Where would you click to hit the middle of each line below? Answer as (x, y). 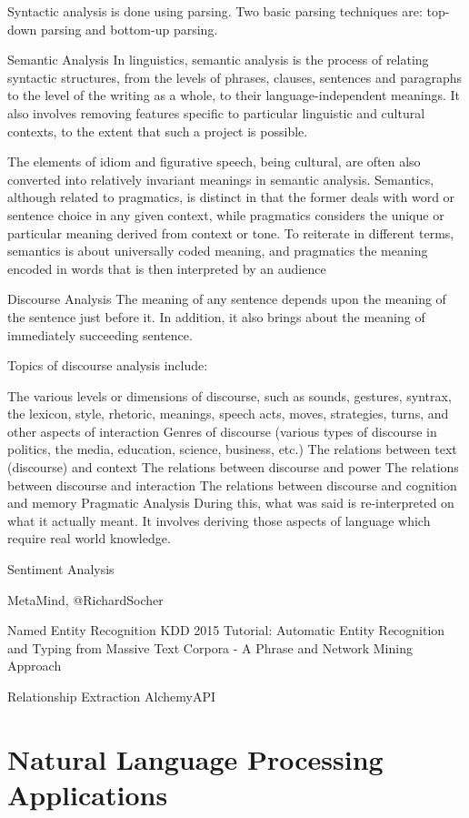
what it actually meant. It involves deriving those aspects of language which (219, 520)
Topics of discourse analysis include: (108, 365)
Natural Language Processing (195, 758)
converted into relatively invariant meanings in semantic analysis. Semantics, (221, 179)
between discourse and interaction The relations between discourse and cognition (232, 485)
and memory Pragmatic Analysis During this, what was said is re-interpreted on (231, 503)
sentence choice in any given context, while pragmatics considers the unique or (226, 214)
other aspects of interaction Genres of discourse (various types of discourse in (222, 431)
